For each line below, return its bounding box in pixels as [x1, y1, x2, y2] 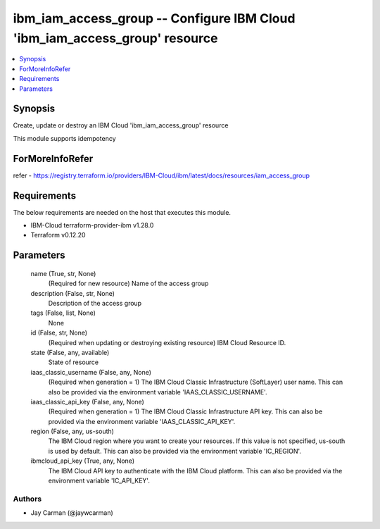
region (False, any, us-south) [30, 427, 114, 436]
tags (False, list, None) [30, 309, 96, 317]
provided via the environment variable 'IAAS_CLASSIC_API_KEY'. [48, 417, 236, 425]
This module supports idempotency [13, 134, 116, 142]
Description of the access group [48, 299, 142, 307]
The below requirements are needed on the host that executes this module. [13, 208, 232, 216]
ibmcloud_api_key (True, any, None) [30, 456, 135, 465]
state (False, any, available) [30, 348, 110, 356]
